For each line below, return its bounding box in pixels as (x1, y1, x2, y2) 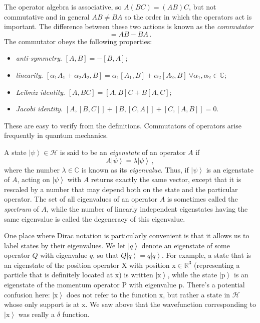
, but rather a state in (163, 289, 230, 299)
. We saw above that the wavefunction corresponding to (85, 299, 256, 309)
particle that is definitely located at (4, 269, 113, 280)
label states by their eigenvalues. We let (4, 240, 126, 250)
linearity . (16, 69, 43, 80)
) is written (119, 269, 153, 280)
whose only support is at (4, 299, 80, 309)
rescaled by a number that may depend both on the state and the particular (4, 184, 238, 194)
